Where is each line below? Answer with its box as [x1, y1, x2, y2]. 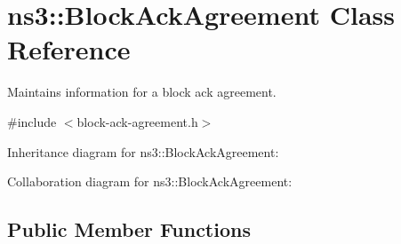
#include [7, 112, 57, 130]
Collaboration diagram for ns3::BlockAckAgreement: [7, 172, 293, 191]
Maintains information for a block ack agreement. [7, 83, 277, 101]
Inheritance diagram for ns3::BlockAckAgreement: [7, 142, 279, 161]
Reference [7, 31, 131, 67]
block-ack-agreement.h [76, 112, 198, 130]
